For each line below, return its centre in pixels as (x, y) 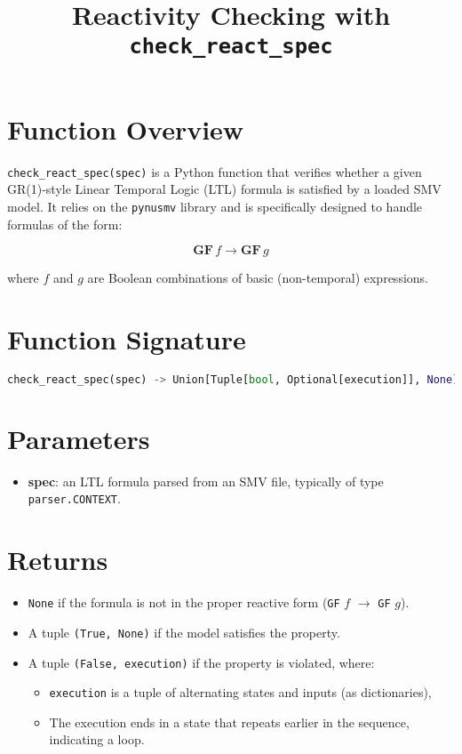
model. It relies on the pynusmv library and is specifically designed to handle (215, 206)
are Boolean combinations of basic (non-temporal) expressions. (258, 278)
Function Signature (127, 338)
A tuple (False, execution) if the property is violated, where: (201, 662)
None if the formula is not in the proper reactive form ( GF (184, 602)
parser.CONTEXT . (74, 498)
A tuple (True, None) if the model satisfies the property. (184, 632)
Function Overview (126, 128)
